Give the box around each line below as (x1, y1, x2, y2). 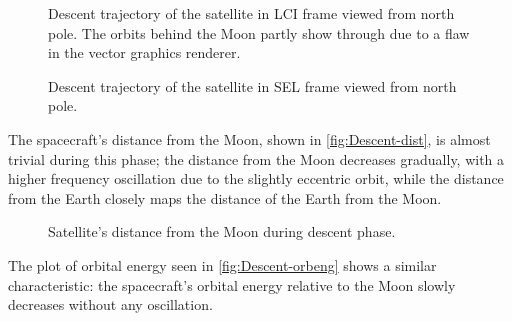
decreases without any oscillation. (8, 294, 213, 315)
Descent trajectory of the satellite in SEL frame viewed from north (48, 75, 457, 96)
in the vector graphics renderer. (48, 42, 241, 63)
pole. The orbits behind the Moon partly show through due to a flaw (48, 22, 470, 43)
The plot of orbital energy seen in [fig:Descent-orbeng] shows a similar (8, 254, 437, 275)
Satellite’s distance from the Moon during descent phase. (48, 221, 396, 242)
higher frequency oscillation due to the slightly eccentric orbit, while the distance (8, 168, 504, 189)
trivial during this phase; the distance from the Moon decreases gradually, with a (8, 148, 505, 169)
